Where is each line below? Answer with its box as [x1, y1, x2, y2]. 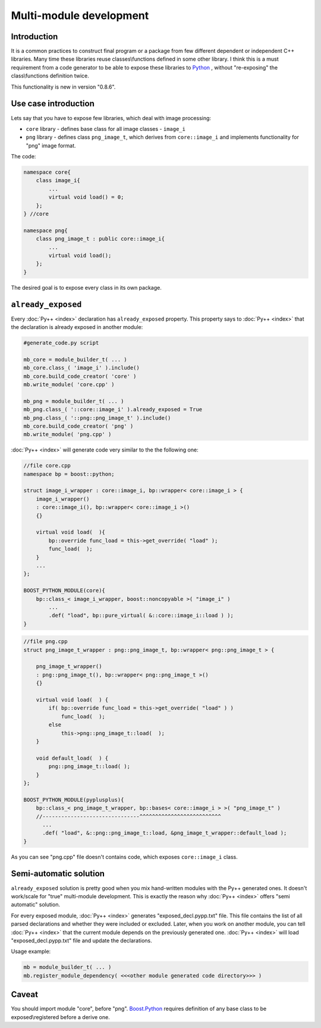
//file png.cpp [23, 638, 68, 645]
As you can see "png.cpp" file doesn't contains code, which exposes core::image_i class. [11, 853, 238, 860]
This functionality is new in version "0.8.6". [11, 83, 116, 90]
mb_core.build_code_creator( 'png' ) [23, 422, 134, 430]
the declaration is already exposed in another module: [11, 324, 143, 331]
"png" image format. [26, 142, 77, 149]
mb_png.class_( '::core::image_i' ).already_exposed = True [23, 406, 203, 413]
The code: [11, 153, 36, 160]
